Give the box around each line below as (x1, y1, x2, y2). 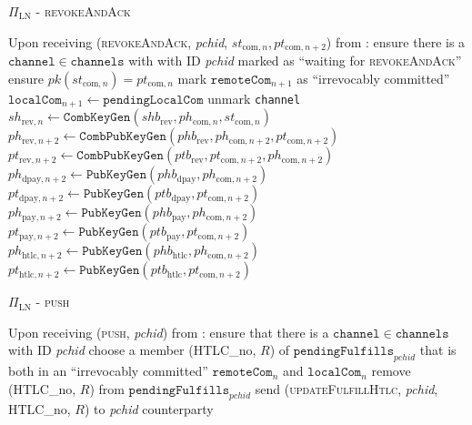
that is (419, 340, 457, 359)
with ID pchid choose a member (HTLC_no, (8, 340, 256, 359)
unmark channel (207, 88, 301, 107)
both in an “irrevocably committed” (8, 361, 208, 380)
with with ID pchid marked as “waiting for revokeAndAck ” (128, 51, 462, 70)
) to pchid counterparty (84, 400, 214, 419)
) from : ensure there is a (326, 32, 466, 51)
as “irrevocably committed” (296, 68, 450, 87)
